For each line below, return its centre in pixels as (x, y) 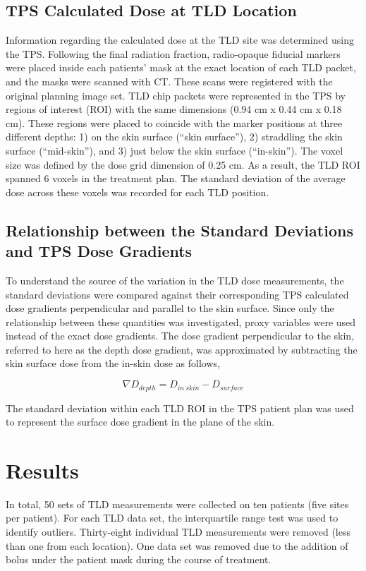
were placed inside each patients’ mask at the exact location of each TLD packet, (181, 67)
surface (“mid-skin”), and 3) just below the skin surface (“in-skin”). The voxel (175, 150)
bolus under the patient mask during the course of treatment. (139, 559)
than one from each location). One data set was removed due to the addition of (177, 545)
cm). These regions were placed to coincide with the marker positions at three (174, 122)
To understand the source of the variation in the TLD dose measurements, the (175, 280)
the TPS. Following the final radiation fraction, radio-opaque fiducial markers (173, 53)
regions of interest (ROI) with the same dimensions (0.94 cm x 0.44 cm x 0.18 (174, 109)
